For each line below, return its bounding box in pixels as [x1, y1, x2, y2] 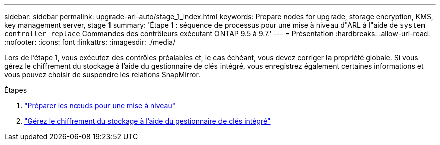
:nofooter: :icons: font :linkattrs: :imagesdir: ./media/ [4, 38, 176, 46]
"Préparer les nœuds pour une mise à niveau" [24, 101, 176, 110]
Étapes [4, 86, 27, 94]
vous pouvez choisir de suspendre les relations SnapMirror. [4, 70, 200, 79]
